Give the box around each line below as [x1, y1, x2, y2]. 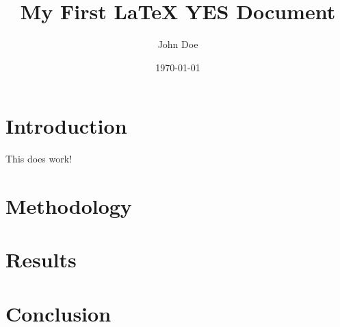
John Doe [157, 37, 198, 51]
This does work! [5, 152, 73, 166]
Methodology [5, 192, 132, 220]
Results [5, 245, 77, 274]
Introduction [5, 112, 127, 140]
